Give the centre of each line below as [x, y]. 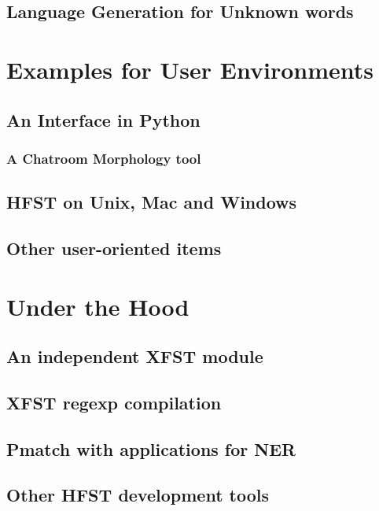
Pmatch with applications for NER [151, 448]
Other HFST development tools [138, 495]
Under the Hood [98, 306]
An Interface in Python [103, 119]
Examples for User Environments [190, 69]
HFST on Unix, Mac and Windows [152, 202]
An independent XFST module [135, 356]
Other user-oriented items [114, 248]
